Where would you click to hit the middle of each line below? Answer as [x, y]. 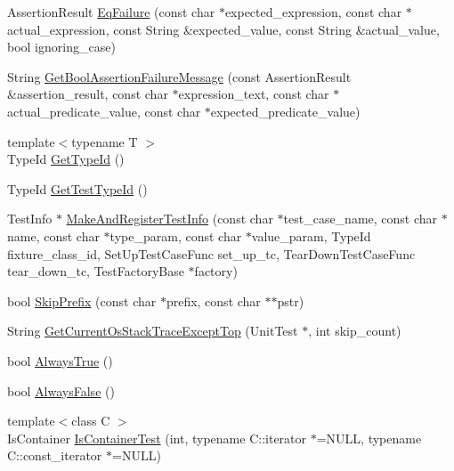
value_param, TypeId [311, 235]
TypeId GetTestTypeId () [77, 188]
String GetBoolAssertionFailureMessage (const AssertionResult [179, 76]
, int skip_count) [355, 331]
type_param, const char [176, 235]
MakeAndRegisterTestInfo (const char [170, 219]
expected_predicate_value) [285, 111]
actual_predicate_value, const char [104, 111]
